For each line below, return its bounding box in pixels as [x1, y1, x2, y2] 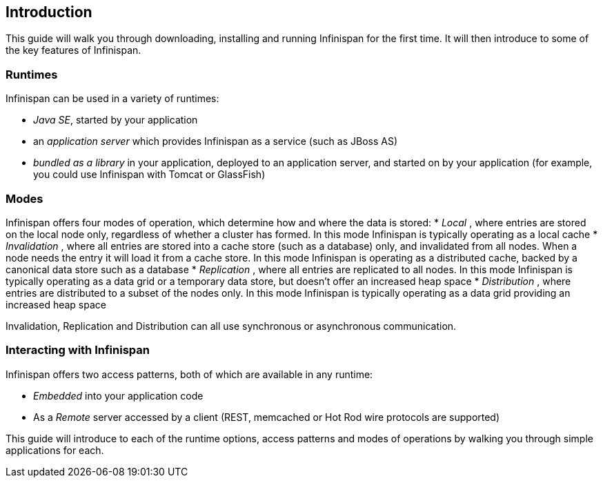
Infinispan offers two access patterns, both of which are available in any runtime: [6, 368, 373, 380]
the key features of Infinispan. [6, 44, 141, 57]
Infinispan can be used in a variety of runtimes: [6, 92, 219, 105]
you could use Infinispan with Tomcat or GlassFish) [33, 168, 266, 181]
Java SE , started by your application [33, 114, 198, 126]
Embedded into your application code [33, 389, 204, 402]
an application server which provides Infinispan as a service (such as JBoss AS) [33, 135, 398, 148]
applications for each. [6, 444, 104, 456]
